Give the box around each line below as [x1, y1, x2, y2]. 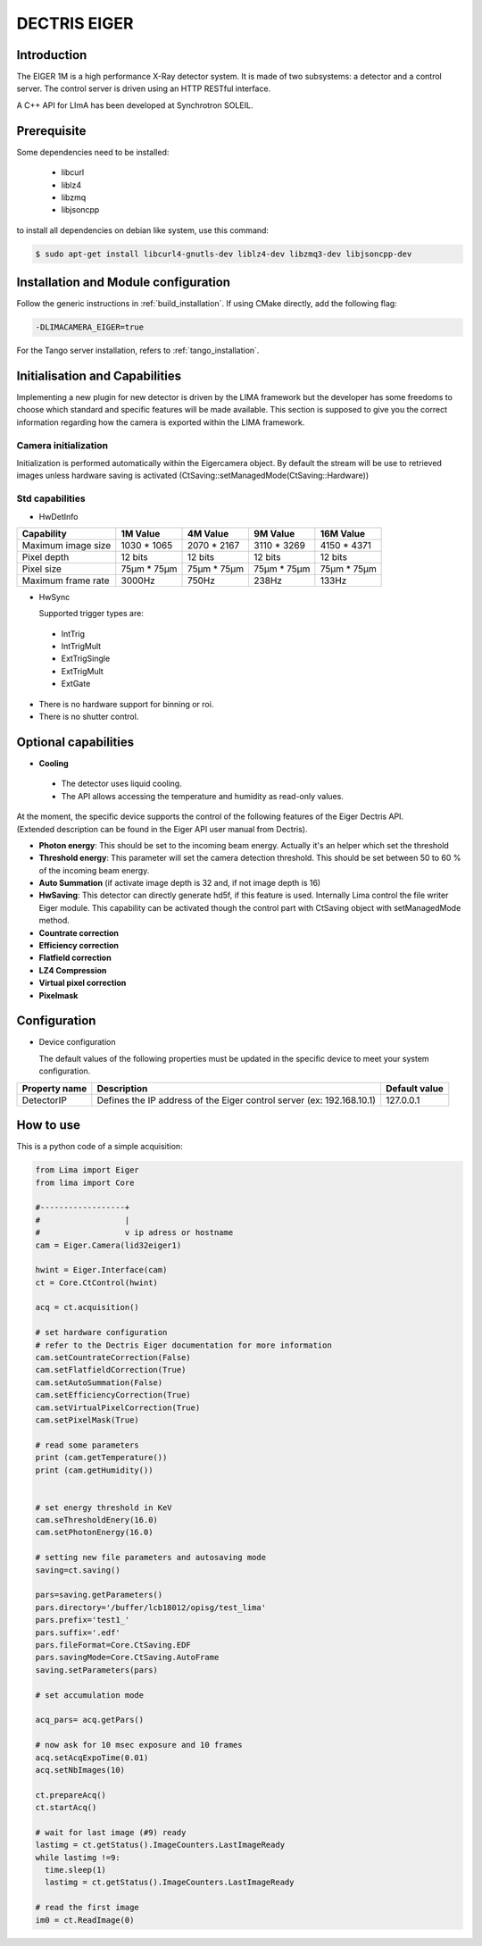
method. [38, 915, 71, 926]
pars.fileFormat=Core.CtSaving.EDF [35, 1640, 191, 1650]
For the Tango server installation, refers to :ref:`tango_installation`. [16, 345, 260, 356]
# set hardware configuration [35, 1327, 168, 1338]
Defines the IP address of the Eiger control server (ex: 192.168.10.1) [96, 1094, 377, 1107]
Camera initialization [16, 438, 109, 451]
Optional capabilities [16, 734, 134, 749]
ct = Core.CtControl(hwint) [35, 1277, 158, 1288]
